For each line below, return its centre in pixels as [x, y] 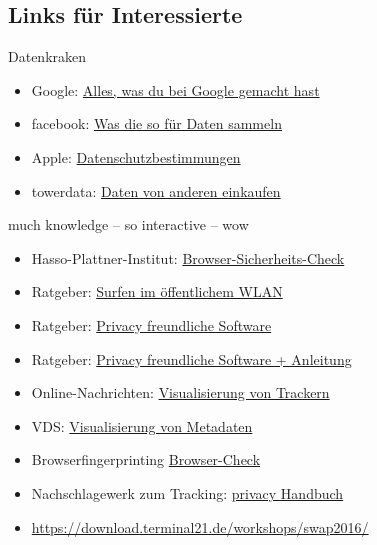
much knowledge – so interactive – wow [128, 224]
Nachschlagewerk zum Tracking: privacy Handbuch [187, 492]
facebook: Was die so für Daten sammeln [156, 123]
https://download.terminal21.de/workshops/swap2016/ [200, 526]
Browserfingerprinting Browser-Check [146, 459]
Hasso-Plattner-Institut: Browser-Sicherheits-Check [188, 257]
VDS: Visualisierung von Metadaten [142, 425]
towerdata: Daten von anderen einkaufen [156, 190]
